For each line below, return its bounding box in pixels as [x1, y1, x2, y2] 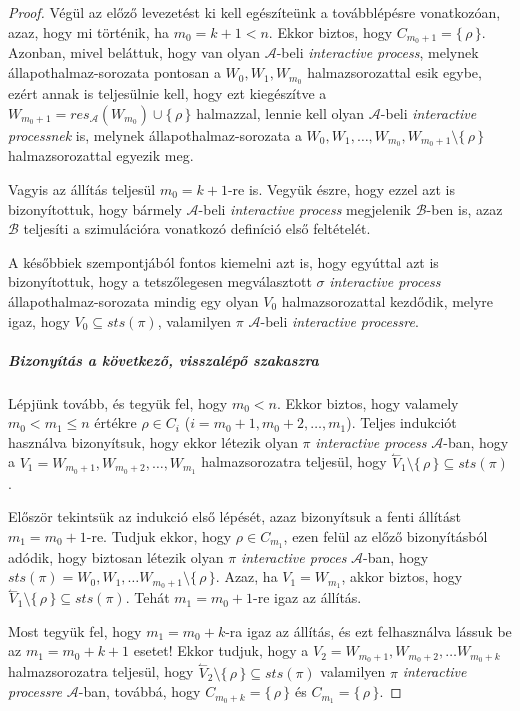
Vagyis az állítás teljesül [8, 178, 156, 199]
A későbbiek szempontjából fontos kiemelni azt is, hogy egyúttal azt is [8, 251, 439, 272]
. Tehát [125, 587, 170, 608]
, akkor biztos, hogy [341, 566, 463, 587]
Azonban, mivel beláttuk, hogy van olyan [8, 42, 261, 63]
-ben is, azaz [426, 198, 503, 219]
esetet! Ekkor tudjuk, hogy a [133, 640, 309, 661]
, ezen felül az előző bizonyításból [283, 525, 488, 546]
